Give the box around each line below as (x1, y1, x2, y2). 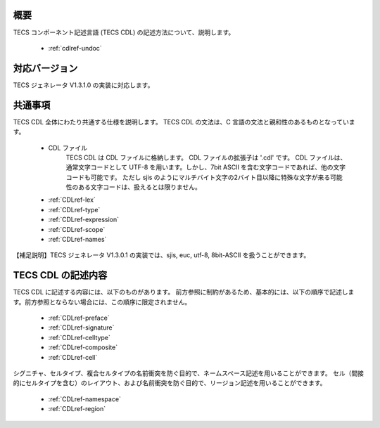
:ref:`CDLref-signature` (48, 323, 115, 332)
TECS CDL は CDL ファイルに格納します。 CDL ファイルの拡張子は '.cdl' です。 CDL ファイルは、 (65, 153, 347, 162)
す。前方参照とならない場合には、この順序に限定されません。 (13, 297, 191, 306)
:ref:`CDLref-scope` (48, 225, 106, 233)
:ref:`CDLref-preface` (48, 313, 110, 323)
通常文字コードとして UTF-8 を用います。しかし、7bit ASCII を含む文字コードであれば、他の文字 (65, 163, 346, 171)
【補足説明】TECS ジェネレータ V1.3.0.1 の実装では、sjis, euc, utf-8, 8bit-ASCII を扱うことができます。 (13, 251, 310, 259)
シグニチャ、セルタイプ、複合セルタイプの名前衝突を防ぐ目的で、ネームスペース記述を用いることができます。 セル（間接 (13, 369, 365, 377)
